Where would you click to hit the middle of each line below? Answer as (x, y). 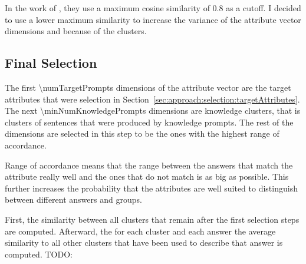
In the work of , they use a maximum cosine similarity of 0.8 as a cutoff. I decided (153, 8)
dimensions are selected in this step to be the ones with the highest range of (142, 133)
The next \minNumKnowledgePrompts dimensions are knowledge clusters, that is (153, 110)
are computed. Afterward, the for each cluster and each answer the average (140, 231)
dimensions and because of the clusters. (76, 31)
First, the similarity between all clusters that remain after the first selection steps (152, 219)
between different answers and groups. (73, 199)
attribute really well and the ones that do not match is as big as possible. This (147, 176)
